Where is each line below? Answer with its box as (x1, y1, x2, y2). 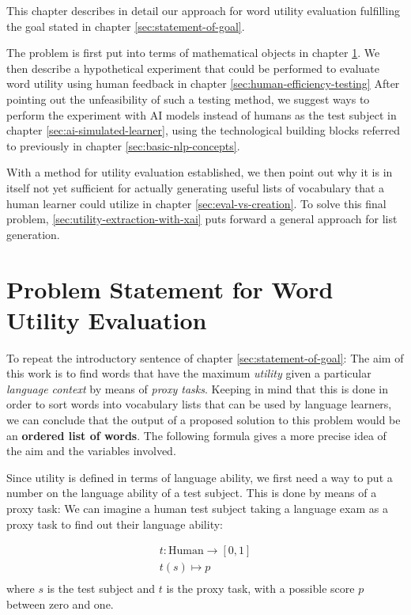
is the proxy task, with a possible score (166, 580, 355, 597)
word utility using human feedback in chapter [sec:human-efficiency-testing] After (6, 75, 400, 92)
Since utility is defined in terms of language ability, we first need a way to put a (6, 469, 393, 485)
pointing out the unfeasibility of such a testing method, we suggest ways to (6, 90, 370, 107)
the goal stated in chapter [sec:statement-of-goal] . (6, 17, 245, 34)
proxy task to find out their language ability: (6, 515, 223, 532)
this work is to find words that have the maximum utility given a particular (6, 365, 371, 382)
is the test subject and (47, 580, 156, 597)
